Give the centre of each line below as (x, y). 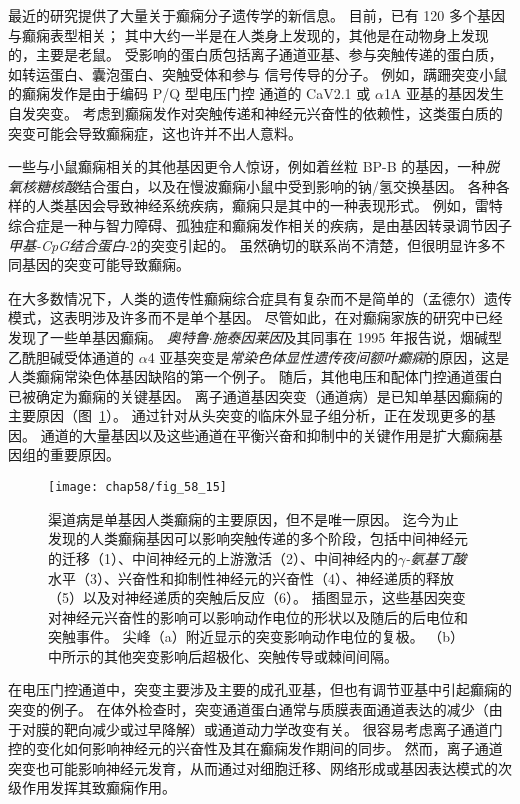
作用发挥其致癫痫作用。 (98, 787)
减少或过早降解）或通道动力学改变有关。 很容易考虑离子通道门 (297, 728)
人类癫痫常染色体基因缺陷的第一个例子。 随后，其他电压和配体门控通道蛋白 (255, 376)
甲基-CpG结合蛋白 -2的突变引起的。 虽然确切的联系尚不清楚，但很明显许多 (250, 244)
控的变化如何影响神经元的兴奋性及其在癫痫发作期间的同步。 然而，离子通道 (255, 748)
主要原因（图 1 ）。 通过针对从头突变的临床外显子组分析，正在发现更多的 (245, 415)
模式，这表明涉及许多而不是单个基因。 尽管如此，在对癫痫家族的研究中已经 (255, 317)
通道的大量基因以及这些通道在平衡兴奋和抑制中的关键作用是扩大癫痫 (264, 434)
